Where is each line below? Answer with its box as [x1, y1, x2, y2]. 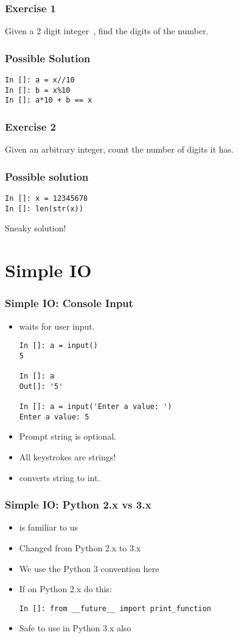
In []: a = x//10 [5, 76, 75, 85]
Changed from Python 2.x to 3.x [19, 541, 141, 554]
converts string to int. [19, 471, 100, 484]
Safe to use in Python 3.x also [19, 622, 131, 634]
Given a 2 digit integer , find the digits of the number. [5, 24, 209, 37]
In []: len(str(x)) [5, 204, 83, 213]
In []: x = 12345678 [5, 194, 88, 203]
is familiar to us [19, 521, 79, 534]
